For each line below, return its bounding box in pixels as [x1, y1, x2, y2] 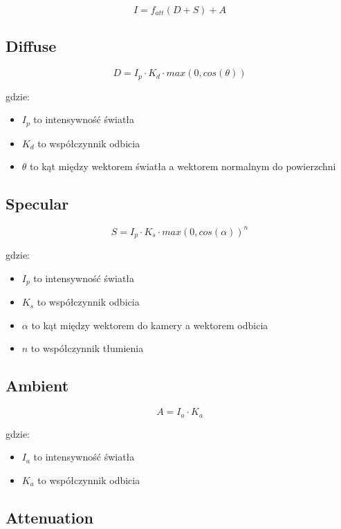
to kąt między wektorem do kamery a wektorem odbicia [31, 317, 268, 332]
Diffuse [6, 35, 57, 57]
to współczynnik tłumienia [30, 341, 144, 355]
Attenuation [6, 506, 93, 528]
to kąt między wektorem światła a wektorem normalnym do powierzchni [30, 159, 336, 174]
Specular [6, 193, 69, 214]
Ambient [6, 375, 69, 396]
